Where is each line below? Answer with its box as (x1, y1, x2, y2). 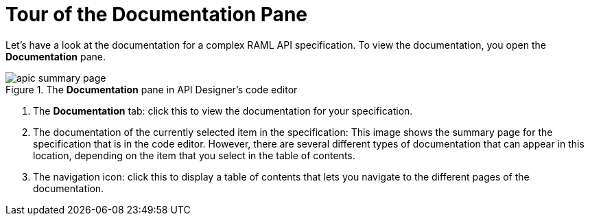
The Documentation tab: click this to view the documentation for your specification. (33, 104, 413, 117)
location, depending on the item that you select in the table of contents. (33, 149, 355, 161)
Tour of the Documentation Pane (5, 3, 307, 26)
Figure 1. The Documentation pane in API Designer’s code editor (5, 83, 298, 95)
